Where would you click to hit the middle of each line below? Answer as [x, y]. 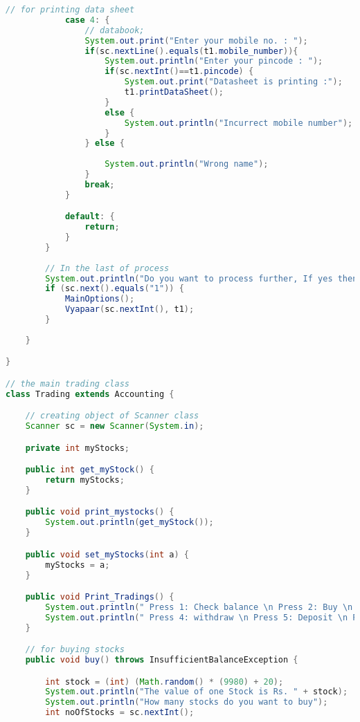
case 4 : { [87, 20]
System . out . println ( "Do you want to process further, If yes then [201, 278]
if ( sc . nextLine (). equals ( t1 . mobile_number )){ [191, 51]
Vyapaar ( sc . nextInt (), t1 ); [129, 309]
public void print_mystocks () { [100, 512]
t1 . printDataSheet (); [174, 92]
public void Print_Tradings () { [100, 597]
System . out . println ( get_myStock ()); [129, 522]
